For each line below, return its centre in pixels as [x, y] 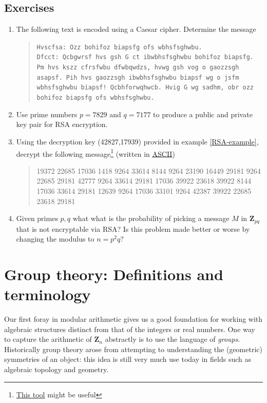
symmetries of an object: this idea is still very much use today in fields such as [128, 359]
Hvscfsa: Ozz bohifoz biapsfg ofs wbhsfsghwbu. [119, 47]
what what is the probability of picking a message [151, 218]
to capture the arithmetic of [48, 339]
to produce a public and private [203, 114]
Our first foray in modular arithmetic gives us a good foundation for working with [133, 319]
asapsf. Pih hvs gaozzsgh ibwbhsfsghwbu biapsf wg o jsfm [138, 77]
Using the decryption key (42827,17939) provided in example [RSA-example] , [137, 141]
